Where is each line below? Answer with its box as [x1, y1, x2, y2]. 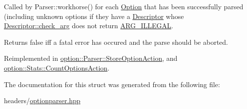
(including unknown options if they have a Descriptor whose [4, 11, 184, 21]
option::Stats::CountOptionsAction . [4, 62, 110, 73]
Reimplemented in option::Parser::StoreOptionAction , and [4, 53, 178, 63]
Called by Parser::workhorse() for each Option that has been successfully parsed [4, 1, 244, 11]
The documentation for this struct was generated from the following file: [4, 79, 220, 89]
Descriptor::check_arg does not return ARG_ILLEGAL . [4, 20, 173, 31]
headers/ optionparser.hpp [4, 95, 81, 106]
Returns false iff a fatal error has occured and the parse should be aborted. [4, 36, 228, 47]
